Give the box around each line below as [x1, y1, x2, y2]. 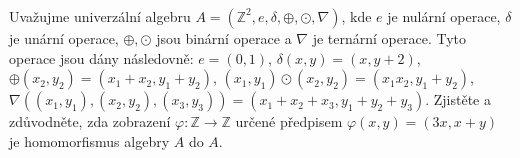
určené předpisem [235, 111, 343, 132]
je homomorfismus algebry [9, 130, 170, 151]
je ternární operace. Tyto [312, 27, 466, 48]
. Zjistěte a [425, 89, 491, 110]
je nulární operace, [387, 5, 501, 26]
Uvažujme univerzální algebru [9, 5, 191, 26]
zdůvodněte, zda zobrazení [9, 111, 171, 132]
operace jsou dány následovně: [9, 47, 194, 68]
